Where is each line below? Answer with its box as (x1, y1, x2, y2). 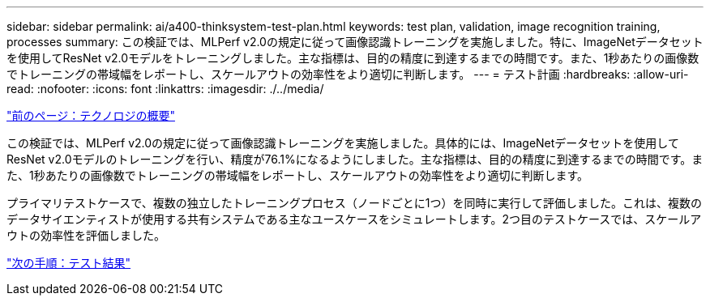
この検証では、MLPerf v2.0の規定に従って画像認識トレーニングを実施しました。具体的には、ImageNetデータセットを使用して (6, 136, 679, 150)
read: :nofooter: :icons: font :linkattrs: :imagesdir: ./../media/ (6, 82, 324, 96)
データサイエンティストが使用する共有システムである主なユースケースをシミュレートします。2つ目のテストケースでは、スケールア (6, 212, 702, 226)
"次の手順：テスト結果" (6, 256, 131, 270)
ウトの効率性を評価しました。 (6, 228, 165, 242)
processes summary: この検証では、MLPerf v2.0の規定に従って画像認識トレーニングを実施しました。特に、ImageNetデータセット (6, 35, 704, 49)
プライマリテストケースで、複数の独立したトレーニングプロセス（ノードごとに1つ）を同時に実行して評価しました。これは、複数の (6, 196, 703, 210)
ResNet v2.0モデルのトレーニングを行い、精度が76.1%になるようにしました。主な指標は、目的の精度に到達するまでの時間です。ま (6, 152, 704, 166)
